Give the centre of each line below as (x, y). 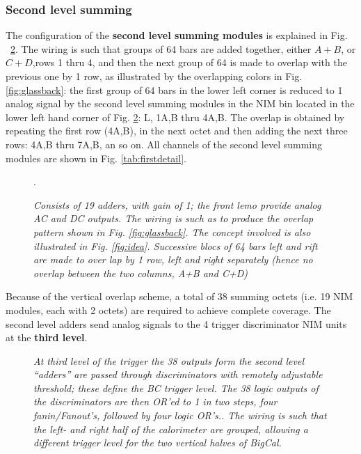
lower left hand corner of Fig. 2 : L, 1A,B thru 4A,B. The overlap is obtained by (175, 117)
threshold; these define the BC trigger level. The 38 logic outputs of (176, 388)
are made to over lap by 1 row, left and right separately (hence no (173, 259)
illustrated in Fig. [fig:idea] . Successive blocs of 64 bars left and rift (176, 245)
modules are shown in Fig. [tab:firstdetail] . (96, 158)
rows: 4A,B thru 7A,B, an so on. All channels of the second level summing (164, 144)
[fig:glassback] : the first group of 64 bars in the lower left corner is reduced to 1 (174, 89)
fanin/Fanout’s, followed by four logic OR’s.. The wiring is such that (180, 415)
